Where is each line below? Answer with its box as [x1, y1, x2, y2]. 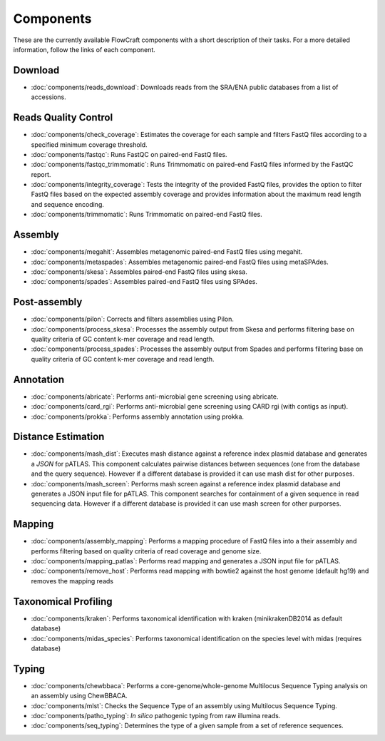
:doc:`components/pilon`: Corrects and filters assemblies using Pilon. [31, 315, 235, 324]
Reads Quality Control [13, 111, 113, 124]
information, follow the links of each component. [13, 45, 156, 53]
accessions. [31, 93, 67, 101]
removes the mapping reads [31, 576, 114, 585]
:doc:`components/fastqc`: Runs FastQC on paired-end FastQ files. [31, 150, 227, 158]
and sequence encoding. [31, 200, 105, 208]
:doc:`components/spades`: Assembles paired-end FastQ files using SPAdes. [31, 277, 258, 286]
